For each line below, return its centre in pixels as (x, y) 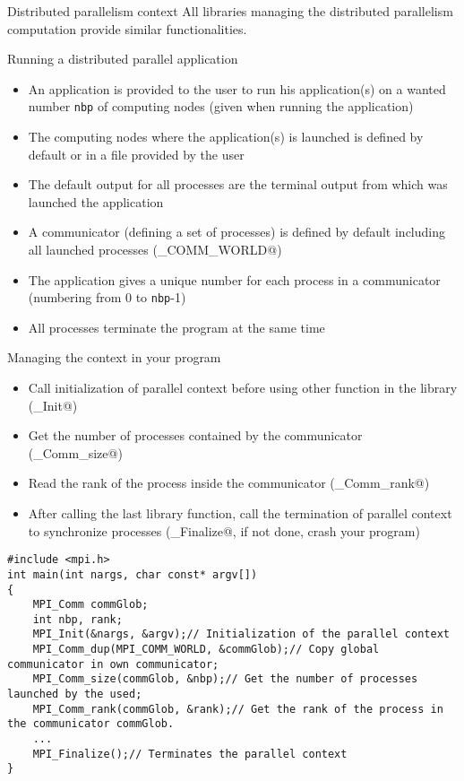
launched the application (96, 201)
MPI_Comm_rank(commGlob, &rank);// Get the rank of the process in (238, 709)
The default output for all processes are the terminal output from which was (238, 184)
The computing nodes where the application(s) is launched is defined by (226, 137)
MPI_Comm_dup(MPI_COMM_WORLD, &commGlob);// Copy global (206, 650)
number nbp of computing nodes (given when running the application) (221, 106)
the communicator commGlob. (91, 724)
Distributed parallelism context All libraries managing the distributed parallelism (230, 11)
